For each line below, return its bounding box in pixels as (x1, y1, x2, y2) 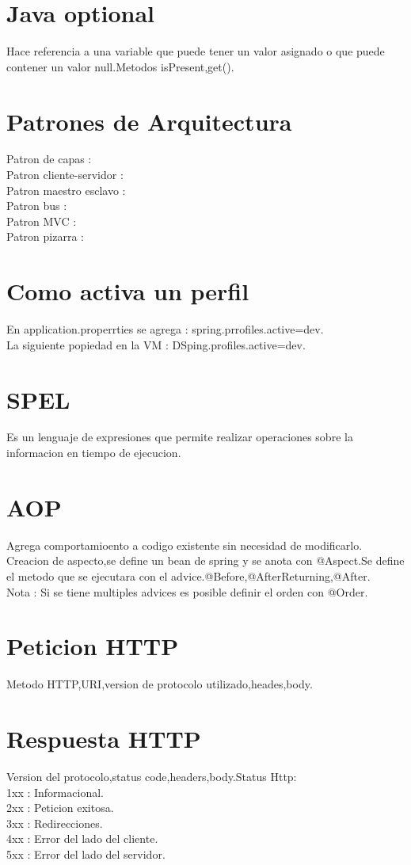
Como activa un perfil (6, 275, 249, 307)
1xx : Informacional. (6, 783, 104, 800)
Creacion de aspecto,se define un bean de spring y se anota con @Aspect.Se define (6, 552, 405, 569)
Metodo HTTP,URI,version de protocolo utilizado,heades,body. (6, 676, 313, 692)
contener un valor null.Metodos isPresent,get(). (6, 58, 234, 74)
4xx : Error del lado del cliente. (6, 830, 158, 847)
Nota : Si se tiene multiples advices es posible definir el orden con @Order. (6, 583, 368, 600)
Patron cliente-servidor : (6, 166, 124, 183)
